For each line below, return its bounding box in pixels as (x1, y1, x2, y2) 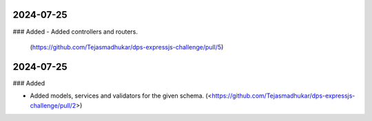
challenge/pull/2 (30, 101, 76, 109)
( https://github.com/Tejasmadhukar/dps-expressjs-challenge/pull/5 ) (30, 43, 224, 51)
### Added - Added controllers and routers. (12, 27, 138, 36)
